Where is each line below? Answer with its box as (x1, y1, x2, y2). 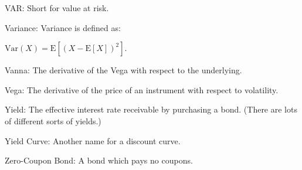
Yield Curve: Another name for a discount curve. (5, 134, 181, 147)
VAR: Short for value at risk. (5, 2, 109, 13)
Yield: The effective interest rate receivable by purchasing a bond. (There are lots (5, 103, 297, 115)
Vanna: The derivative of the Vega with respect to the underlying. (5, 64, 242, 76)
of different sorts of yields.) (5, 114, 101, 127)
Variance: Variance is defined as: (5, 21, 121, 33)
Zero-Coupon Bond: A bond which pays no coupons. (5, 154, 193, 166)
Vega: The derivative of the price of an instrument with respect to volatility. (5, 83, 279, 96)
